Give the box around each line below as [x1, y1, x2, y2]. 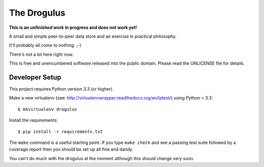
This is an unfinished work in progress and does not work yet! [9, 24, 137, 30]
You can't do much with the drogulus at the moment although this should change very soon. [9, 155, 195, 161]
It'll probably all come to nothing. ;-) [9, 42, 82, 48]
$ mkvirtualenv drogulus [18, 106, 77, 112]
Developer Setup [9, 73, 62, 81]
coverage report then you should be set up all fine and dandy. [9, 146, 133, 152]
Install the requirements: [9, 118, 58, 123]
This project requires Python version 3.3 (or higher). [9, 86, 114, 92]
